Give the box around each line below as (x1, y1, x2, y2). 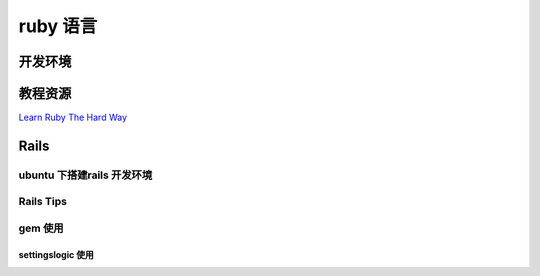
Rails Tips (18, 195, 67, 209)
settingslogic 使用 (18, 248, 95, 260)
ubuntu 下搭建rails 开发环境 (18, 168, 153, 182)
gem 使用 (18, 221, 64, 235)
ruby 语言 (18, 15, 98, 37)
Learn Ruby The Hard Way (18, 111, 128, 124)
